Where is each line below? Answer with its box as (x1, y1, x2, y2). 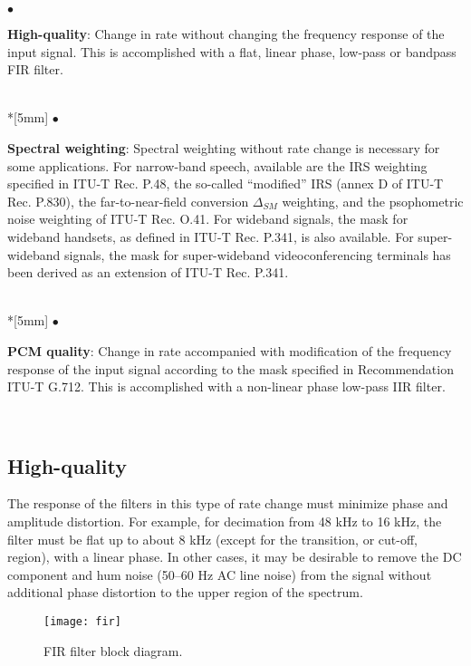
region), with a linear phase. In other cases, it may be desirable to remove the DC (7, 547, 462, 566)
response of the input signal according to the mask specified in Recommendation (7, 359, 454, 378)
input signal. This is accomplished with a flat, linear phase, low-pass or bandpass (7, 42, 457, 61)
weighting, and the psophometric (282, 191, 464, 210)
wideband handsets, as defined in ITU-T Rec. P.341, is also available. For (7, 227, 414, 246)
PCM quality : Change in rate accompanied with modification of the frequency (7, 341, 452, 360)
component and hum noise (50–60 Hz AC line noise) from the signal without (7, 565, 432, 584)
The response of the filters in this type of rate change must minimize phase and (7, 494, 448, 513)
